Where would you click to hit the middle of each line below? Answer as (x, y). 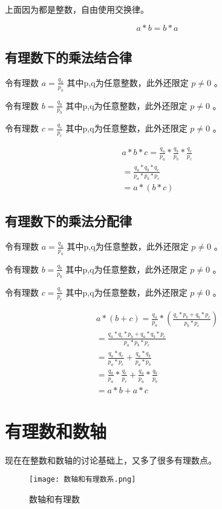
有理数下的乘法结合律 (68, 57)
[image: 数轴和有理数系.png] (83, 480)
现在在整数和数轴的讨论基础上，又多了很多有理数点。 (111, 460)
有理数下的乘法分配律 (68, 221)
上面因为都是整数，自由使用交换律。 (77, 9)
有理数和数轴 (56, 431)
